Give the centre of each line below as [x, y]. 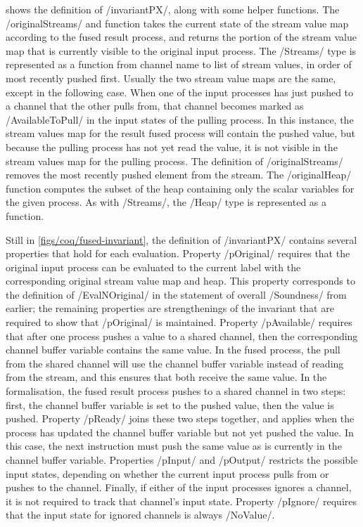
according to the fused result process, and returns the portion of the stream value [181, 37]
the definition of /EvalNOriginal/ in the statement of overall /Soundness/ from [176, 294]
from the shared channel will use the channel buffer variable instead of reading [175, 363]
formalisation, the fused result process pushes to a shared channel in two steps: [176, 391]
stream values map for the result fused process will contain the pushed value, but [180, 133]
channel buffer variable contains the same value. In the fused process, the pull [173, 350]
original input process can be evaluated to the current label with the [153, 267]
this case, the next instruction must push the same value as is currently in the [174, 446]
